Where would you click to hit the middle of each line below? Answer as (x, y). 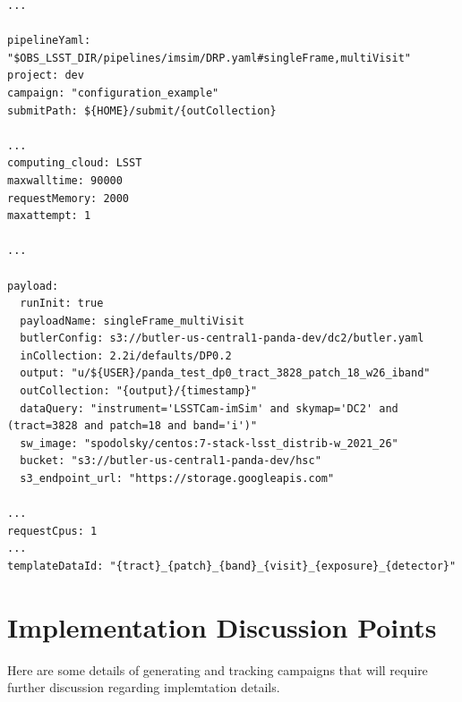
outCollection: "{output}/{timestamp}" (139, 391)
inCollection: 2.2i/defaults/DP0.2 (126, 355)
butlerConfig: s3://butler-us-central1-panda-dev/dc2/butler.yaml (222, 338)
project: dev (46, 76)
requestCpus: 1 (52, 531)
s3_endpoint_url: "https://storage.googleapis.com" (177, 479)
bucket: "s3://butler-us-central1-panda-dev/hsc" (171, 461)
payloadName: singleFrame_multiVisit (132, 321)
